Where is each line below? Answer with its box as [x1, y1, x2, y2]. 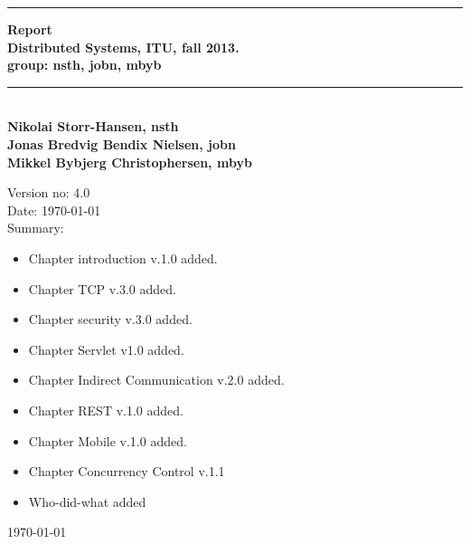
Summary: [7, 218, 64, 237]
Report [7, 20, 52, 38]
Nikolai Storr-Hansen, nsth [7, 117, 179, 136]
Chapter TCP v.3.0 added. [28, 279, 176, 298]
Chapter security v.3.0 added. [28, 310, 193, 329]
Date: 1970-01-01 [7, 200, 101, 219]
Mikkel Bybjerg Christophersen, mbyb [7, 152, 252, 171]
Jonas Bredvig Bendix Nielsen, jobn [7, 134, 236, 153]
